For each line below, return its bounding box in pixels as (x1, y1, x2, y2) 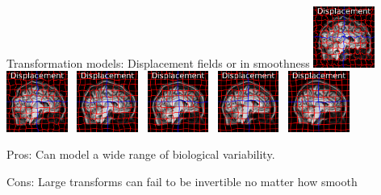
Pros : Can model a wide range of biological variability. (6, 146, 275, 163)
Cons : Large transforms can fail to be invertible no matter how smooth (6, 172, 358, 189)
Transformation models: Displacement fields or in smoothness (6, 54, 310, 71)
